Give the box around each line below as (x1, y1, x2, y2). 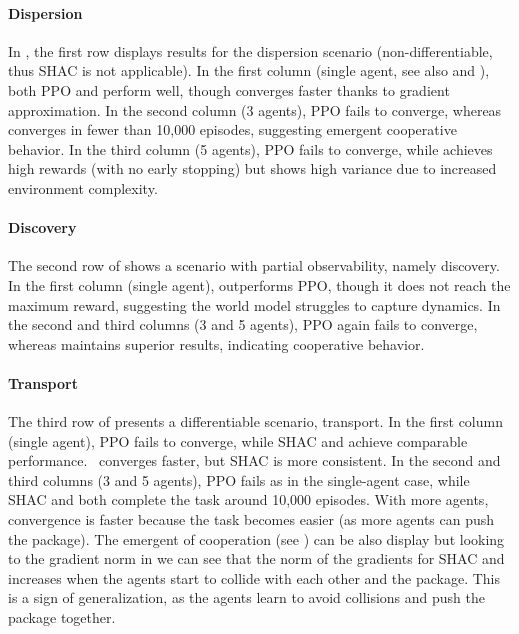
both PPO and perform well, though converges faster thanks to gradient (8, 79, 450, 100)
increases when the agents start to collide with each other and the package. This (8, 567, 500, 588)
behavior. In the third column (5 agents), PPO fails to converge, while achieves (8, 138, 493, 159)
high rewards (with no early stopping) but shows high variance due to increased (8, 158, 497, 179)
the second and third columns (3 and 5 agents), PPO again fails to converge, (8, 314, 478, 335)
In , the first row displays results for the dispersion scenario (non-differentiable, (8, 40, 493, 61)
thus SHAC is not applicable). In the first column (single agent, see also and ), (8, 60, 490, 81)
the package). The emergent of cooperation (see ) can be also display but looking (8, 528, 505, 549)
